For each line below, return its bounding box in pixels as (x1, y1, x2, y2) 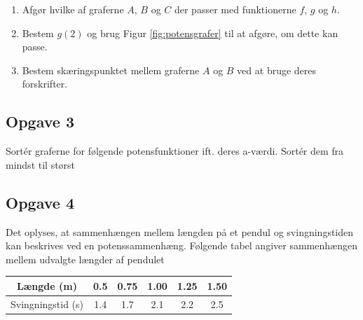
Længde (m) (17, 278, 77, 293)
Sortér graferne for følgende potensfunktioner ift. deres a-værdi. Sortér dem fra (6, 144, 344, 158)
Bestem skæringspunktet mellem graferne (22, 62, 200, 77)
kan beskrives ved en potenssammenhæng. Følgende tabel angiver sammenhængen (6, 238, 357, 253)
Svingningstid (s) (11, 296, 84, 311)
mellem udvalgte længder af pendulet (6, 251, 165, 266)
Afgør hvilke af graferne (22, 2, 124, 16)
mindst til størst (6, 157, 76, 172)
